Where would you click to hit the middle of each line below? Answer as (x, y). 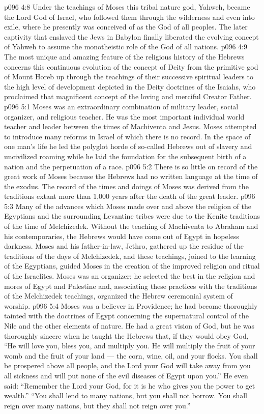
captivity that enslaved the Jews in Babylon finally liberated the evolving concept (131, 36)
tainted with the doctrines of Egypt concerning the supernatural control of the (126, 316)
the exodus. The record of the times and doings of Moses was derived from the (126, 186)
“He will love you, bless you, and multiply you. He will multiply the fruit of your (130, 346)
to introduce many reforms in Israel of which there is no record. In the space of (127, 136)
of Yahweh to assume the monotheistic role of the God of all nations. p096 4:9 (126, 47)
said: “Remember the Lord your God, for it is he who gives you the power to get (130, 385)
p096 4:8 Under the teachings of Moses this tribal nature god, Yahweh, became (127, 7)
